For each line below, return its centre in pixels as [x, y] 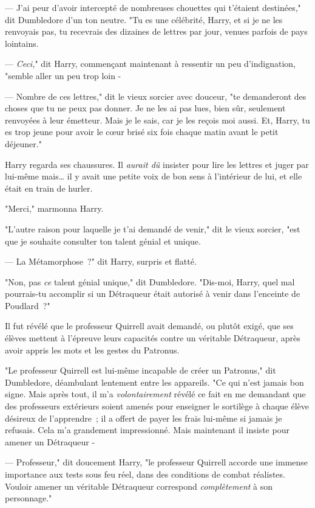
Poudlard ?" [28, 305]
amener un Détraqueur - [50, 441]
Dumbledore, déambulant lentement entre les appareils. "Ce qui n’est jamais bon [154, 382]
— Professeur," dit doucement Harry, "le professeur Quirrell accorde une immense [157, 462]
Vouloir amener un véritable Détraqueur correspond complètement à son [139, 486]
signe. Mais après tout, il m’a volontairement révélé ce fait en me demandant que [155, 394]
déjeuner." [23, 143]
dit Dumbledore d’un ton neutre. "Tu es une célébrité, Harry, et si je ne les [144, 19]
